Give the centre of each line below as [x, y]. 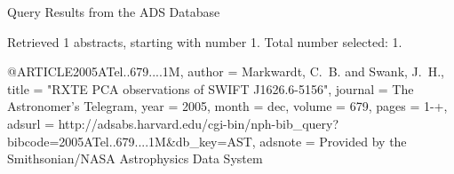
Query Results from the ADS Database [114, 12]
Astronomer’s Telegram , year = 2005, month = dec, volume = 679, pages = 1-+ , [227, 106]
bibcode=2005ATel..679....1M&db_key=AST [130, 141]
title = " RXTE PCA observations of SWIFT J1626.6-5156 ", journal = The [211, 88]
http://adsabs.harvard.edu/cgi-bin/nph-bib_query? [199, 123]
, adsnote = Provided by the [329, 141]
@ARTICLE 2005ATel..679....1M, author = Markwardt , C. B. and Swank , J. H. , [226, 71]
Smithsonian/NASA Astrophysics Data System [135, 158]
